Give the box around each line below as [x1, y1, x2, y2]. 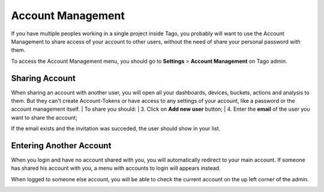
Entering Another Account [11, 141, 112, 151]
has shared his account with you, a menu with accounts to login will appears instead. [11, 164, 221, 172]
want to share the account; [11, 114, 78, 121]
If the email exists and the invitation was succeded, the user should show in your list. [11, 125, 221, 132]
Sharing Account [11, 73, 76, 83]
